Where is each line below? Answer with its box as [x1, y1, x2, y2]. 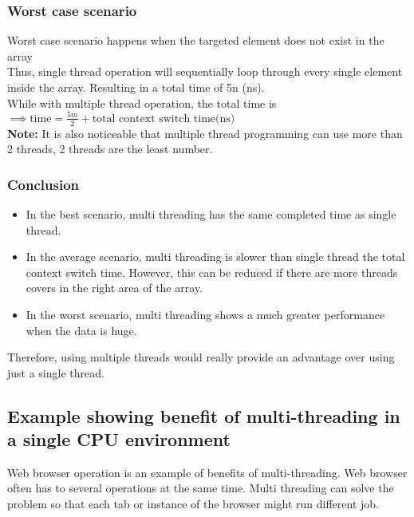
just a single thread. [7, 364, 104, 381]
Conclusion [7, 174, 79, 194]
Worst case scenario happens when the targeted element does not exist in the [7, 32, 384, 49]
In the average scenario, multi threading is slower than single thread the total [26, 248, 405, 265]
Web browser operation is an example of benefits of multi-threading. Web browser [7, 464, 408, 480]
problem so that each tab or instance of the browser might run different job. [7, 495, 379, 512]
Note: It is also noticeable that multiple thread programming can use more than [7, 124, 403, 141]
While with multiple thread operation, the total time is [7, 94, 277, 111]
